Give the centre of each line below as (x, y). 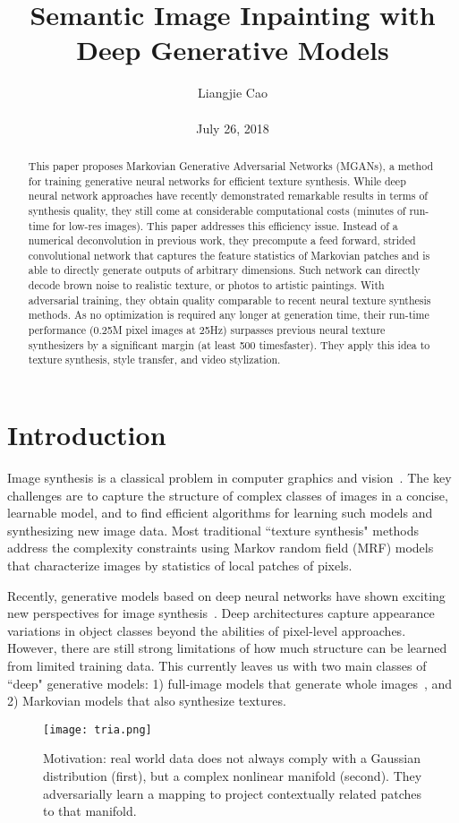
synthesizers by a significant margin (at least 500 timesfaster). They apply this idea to (229, 344)
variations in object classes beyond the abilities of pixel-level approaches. (207, 630)
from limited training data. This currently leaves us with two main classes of (217, 665)
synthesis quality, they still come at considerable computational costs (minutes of (217, 210)
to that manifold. (90, 811)
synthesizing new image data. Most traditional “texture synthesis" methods (213, 530)
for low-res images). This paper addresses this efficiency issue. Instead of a (225, 225)
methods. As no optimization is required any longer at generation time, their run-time (229, 315)
